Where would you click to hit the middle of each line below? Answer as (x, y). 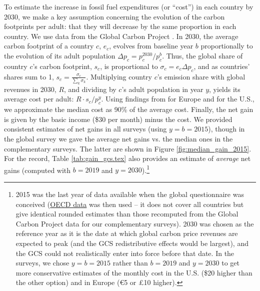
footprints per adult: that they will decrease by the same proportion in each (120, 26)
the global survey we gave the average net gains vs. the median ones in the (118, 138)
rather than (130, 263)
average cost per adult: (39, 99)
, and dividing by (90, 89)
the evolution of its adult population (60, 55)
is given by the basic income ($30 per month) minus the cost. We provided (118, 119)
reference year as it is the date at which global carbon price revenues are (127, 233)
